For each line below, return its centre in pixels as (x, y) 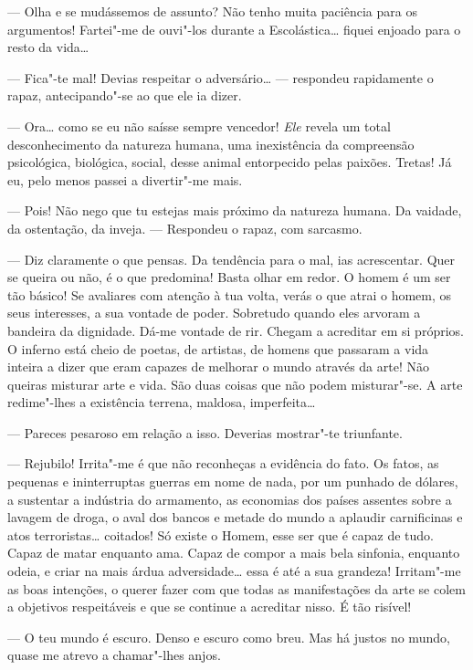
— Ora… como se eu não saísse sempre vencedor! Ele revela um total (199, 126)
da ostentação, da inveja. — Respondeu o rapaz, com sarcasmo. (185, 228)
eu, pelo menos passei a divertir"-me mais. (125, 179)
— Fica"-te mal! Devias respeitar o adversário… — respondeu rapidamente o (221, 77)
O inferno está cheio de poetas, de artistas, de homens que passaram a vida (218, 348)
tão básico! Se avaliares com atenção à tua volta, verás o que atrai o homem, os (230, 294)
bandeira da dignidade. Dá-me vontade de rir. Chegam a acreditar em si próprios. (236, 330)
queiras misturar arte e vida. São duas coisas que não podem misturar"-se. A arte (235, 384)
